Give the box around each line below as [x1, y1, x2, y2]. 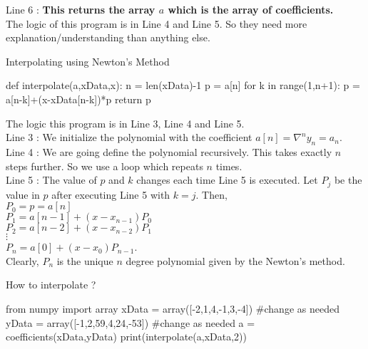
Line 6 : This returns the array [6, 2, 155, 16]
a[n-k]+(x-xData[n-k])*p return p [6, 91, 151, 106]
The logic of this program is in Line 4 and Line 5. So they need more [6, 16, 307, 31]
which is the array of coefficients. [168, 2, 334, 16]
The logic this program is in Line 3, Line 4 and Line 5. [6, 115, 245, 130]
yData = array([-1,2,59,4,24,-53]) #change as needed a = [6, 315, 255, 330]
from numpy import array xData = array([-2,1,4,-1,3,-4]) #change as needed [6, 301, 339, 316]
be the [334, 172, 362, 187]
